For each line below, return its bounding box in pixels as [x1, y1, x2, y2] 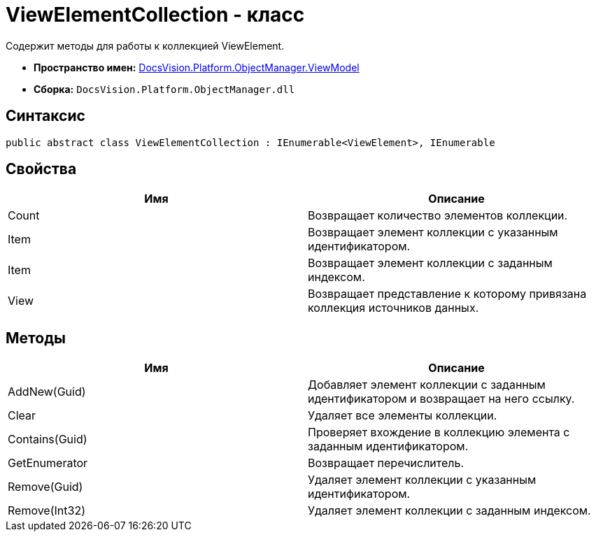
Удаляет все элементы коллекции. [308, 408, 497, 423]
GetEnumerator [8, 456, 88, 471]
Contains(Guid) [8, 432, 87, 447]
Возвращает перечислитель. [308, 456, 464, 471]
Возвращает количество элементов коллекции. [308, 208, 568, 223]
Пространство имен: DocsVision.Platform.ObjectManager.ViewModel [34, 61, 360, 73]
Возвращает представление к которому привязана [308, 287, 587, 301]
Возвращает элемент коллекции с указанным [308, 225, 558, 240]
